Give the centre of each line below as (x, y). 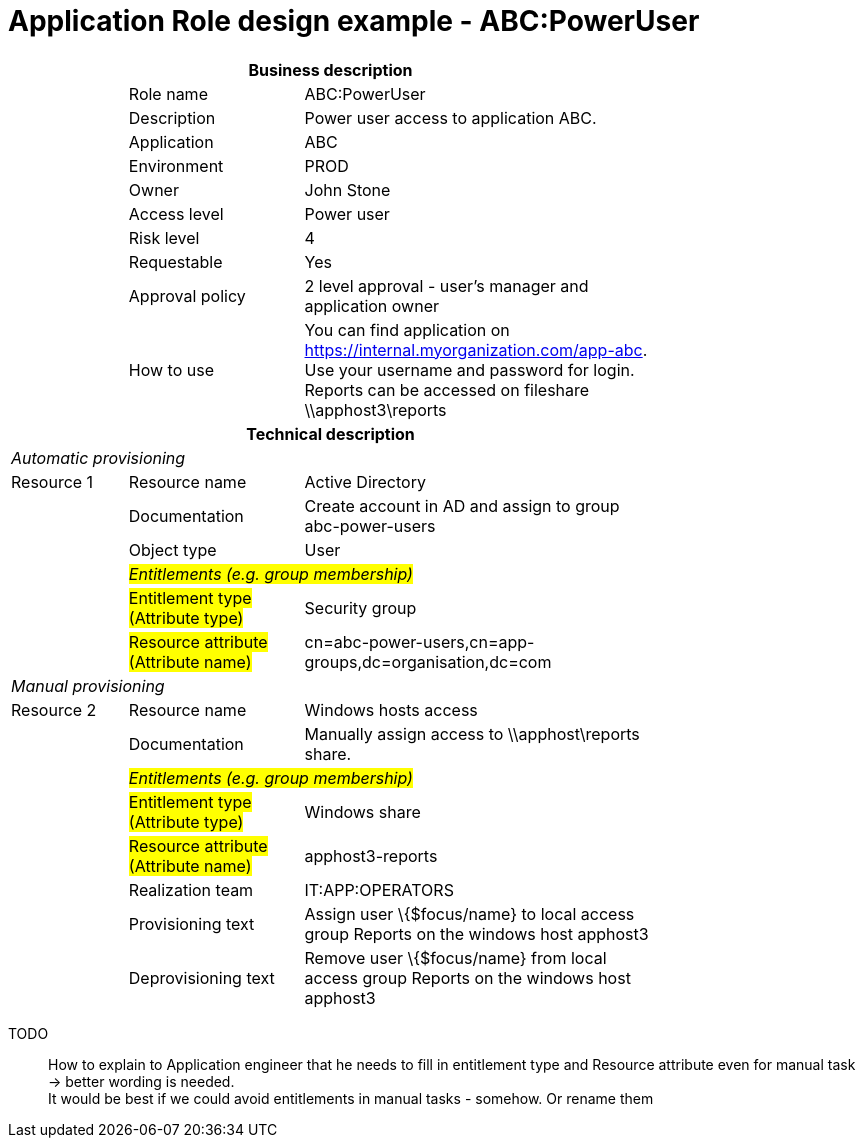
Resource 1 (52, 481)
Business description (330, 69)
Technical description (330, 433)
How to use (171, 369)
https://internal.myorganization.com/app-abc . (476, 349)
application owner (371, 305)
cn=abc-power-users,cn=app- (419, 641)
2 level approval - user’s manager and (446, 285)
